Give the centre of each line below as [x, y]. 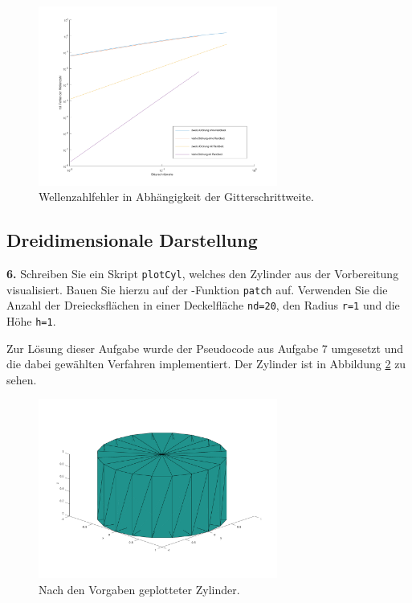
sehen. [22, 379]
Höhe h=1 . [31, 320]
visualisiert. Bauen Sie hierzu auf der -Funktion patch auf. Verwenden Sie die [197, 289]
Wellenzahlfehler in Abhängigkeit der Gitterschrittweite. [176, 197]
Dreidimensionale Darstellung [132, 240]
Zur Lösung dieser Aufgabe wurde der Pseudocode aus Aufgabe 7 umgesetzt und [205, 348]
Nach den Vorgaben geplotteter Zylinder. [139, 589]
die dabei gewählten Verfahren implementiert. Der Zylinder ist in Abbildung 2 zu [206, 364]
